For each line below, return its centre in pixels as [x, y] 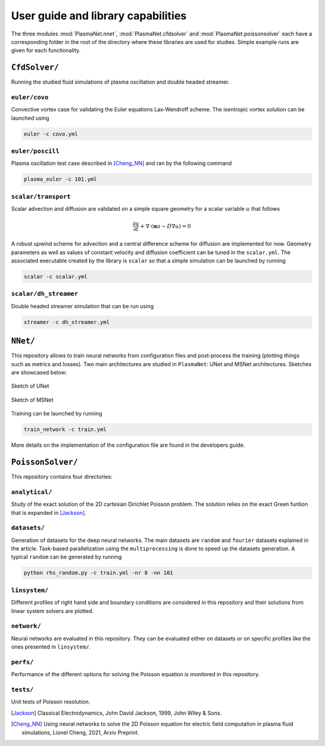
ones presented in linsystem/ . [51, 647]
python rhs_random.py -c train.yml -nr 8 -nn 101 [98, 573]
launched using [30, 118]
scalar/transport [41, 197]
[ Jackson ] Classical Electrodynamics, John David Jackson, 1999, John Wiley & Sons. [116, 713]
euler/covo [30, 97]
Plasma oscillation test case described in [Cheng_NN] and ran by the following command [121, 163]
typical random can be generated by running [67, 557]
